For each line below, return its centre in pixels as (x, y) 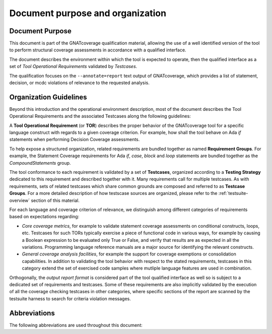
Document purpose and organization (88, 13)
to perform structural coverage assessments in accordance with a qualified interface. (98, 50)
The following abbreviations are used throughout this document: (76, 325)
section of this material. (55, 200)
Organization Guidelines (48, 97)
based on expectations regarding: (44, 217)
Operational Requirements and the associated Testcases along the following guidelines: (100, 116)
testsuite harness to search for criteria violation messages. (70, 298)
